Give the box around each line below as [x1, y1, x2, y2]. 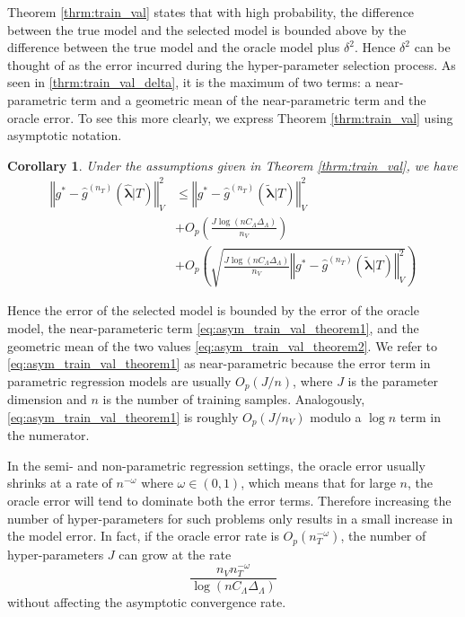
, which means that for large [241, 473, 396, 492]
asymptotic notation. [7, 126, 122, 145]
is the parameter [347, 371, 439, 390]
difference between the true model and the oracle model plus [7, 38, 340, 57]
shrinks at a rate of [7, 473, 112, 492]
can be [414, 38, 451, 57]
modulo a [310, 407, 362, 426]
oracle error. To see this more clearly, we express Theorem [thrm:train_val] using [7, 108, 453, 127]
